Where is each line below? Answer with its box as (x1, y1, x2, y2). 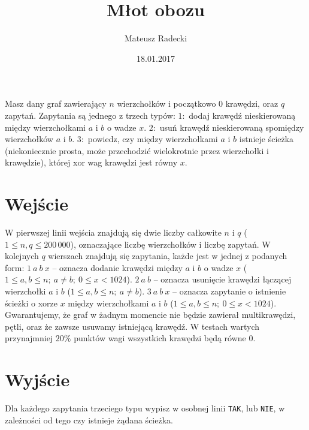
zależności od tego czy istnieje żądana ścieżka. (5, 413, 173, 426)
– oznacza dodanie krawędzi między (52, 261, 183, 273)
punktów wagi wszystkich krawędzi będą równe (74, 332, 246, 344)
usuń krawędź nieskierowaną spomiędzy (159, 121, 304, 133)
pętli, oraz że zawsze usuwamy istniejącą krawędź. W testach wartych (5, 320, 259, 332)
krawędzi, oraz (225, 97, 278, 110)
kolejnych (5, 249, 39, 262)
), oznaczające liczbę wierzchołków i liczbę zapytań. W (70, 237, 271, 250)
